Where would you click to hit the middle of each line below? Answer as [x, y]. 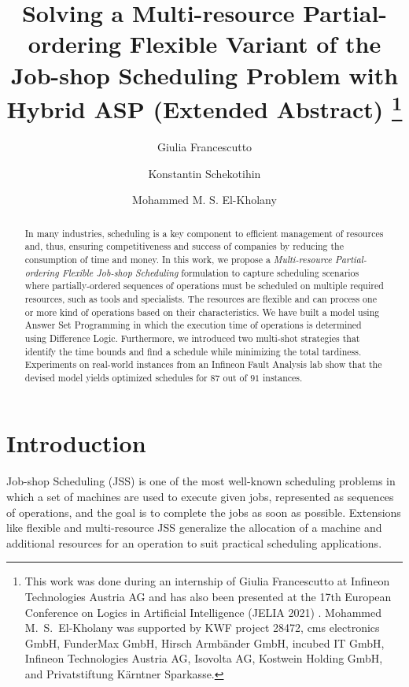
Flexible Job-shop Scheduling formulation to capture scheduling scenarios [210, 272]
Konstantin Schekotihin [204, 173]
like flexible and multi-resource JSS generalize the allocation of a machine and [194, 527]
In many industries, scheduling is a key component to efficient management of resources [204, 233]
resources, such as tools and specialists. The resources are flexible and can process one [201, 298]
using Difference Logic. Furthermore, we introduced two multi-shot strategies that [192, 338]
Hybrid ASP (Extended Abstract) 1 [204, 107]
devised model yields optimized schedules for [116, 377]
